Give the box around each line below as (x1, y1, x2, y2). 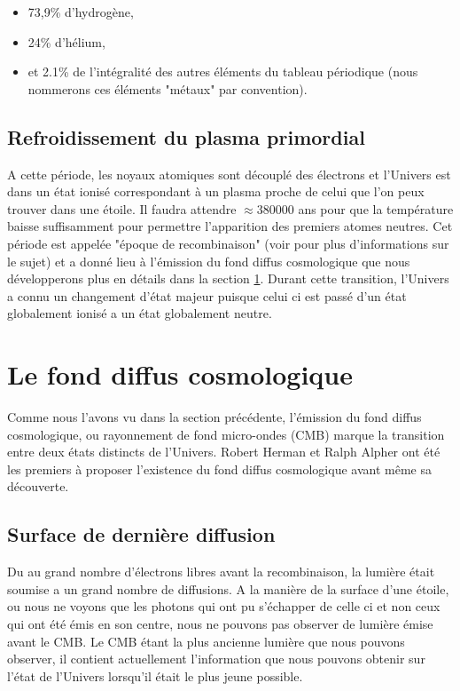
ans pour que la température (298, 199, 454, 218)
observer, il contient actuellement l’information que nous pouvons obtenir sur (7, 649, 425, 668)
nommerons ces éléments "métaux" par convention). (27, 79, 308, 98)
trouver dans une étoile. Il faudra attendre (7, 199, 237, 218)
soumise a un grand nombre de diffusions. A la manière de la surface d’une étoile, (7, 579, 449, 598)
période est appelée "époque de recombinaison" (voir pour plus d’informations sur (7, 234, 449, 252)
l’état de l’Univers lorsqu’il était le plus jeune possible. (7, 666, 303, 685)
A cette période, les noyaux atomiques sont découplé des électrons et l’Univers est (7, 164, 451, 183)
